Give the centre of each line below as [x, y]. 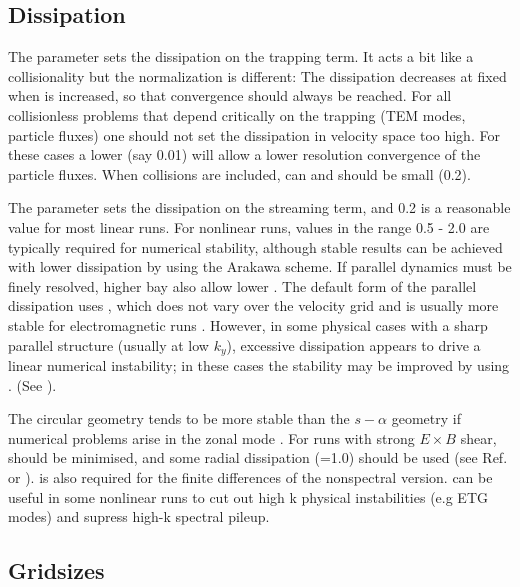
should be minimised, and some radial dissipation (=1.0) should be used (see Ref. [258, 457]
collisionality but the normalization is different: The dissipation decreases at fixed [257, 75]
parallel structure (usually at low [108, 344]
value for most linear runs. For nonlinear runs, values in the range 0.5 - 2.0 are [249, 226]
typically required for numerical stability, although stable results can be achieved [255, 246]
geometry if [426, 418]
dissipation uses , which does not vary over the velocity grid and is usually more [253, 305]
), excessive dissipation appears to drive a [353, 344]
